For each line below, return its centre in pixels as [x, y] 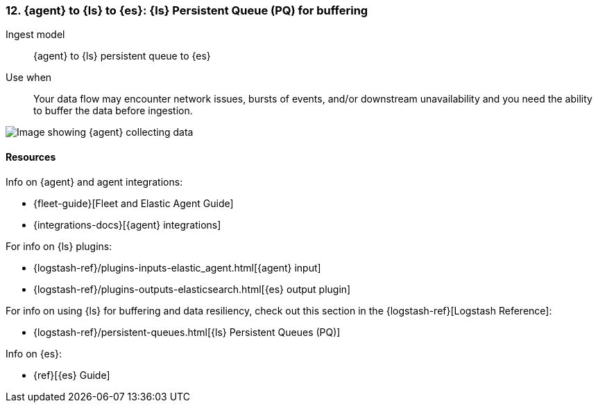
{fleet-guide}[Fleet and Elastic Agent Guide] [134, 203]
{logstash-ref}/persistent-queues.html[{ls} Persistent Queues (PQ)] [187, 332]
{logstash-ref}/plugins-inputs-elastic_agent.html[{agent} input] [177, 267]
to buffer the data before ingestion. [113, 111]
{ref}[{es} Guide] [72, 375]
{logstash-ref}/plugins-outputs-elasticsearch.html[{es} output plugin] [192, 289]
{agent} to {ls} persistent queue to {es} [122, 56]
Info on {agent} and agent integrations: [94, 181]
